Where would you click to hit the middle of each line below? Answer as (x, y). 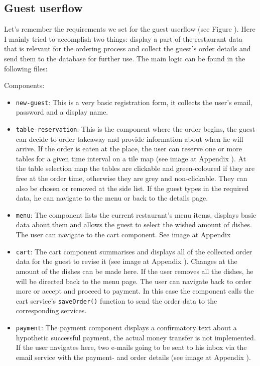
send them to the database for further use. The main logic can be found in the (125, 58)
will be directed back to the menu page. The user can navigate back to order (134, 281)
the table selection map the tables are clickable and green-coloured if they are (135, 168)
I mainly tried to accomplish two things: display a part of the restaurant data (123, 38)
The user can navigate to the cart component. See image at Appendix (123, 235)
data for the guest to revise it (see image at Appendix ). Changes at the (126, 261)
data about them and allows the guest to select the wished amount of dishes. (134, 224)
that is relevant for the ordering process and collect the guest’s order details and (127, 49)
